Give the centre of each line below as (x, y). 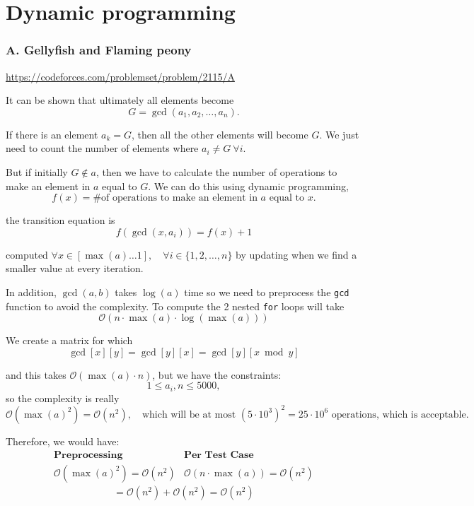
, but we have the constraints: (217, 374)
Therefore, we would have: (63, 441)
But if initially (37, 171)
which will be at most (189, 414)
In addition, (31, 292)
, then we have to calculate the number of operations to (216, 171)
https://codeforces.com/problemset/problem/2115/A (120, 76)
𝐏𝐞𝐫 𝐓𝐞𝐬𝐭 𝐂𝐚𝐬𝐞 (219, 455)
